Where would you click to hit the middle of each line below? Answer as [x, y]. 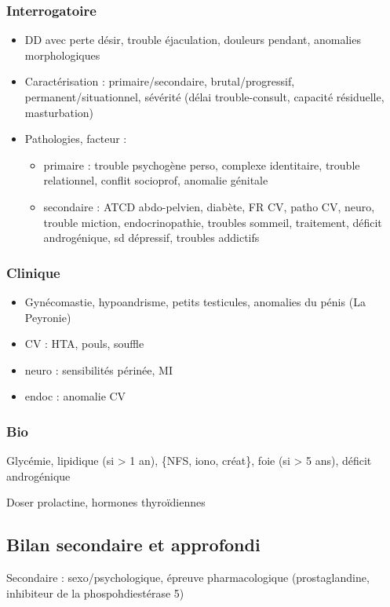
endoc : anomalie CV [75, 396]
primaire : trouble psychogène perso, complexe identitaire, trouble [202, 165]
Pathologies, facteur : [76, 139]
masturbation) [59, 112]
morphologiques [62, 55]
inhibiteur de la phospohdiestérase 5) [95, 592]
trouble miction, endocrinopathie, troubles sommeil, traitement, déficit [213, 222]
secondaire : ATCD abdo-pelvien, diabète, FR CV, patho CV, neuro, [209, 206]
